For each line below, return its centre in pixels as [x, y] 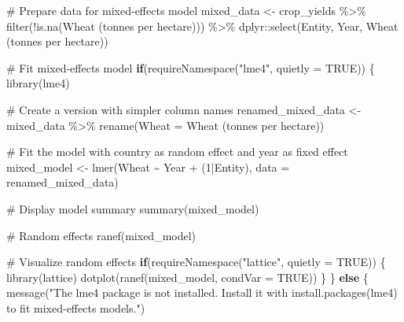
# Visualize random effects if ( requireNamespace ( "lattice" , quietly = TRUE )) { [196, 262]
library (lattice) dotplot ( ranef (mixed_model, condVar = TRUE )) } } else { [187, 277]
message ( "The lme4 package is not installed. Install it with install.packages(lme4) [202, 292]
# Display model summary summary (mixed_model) [133, 208]
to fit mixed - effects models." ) [76, 307]
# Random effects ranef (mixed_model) [101, 235]
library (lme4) [38, 83]
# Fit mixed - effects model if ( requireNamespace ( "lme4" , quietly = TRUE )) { [191, 67]
